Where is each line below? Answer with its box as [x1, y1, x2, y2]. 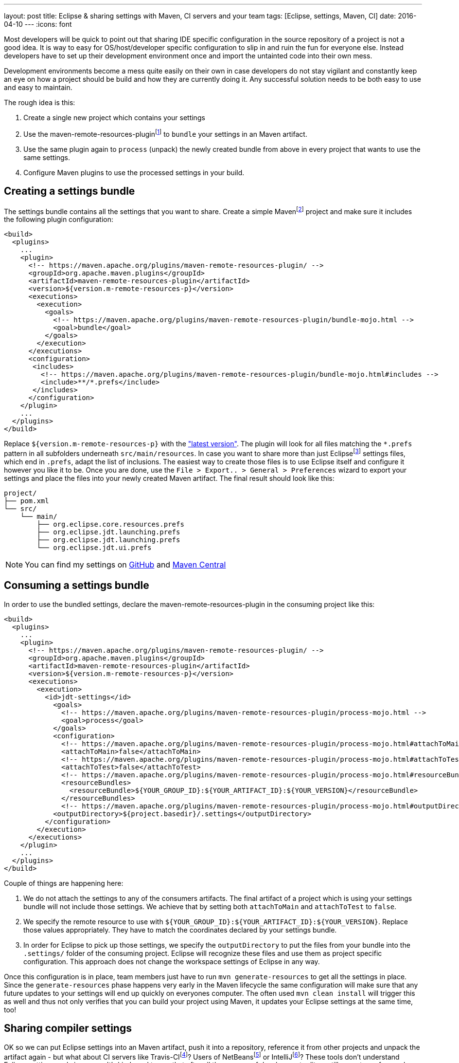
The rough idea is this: [4, 98, 75, 107]
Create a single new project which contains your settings [23, 113, 205, 122]
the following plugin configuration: [4, 215, 114, 224]
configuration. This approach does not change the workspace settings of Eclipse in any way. [23, 957, 320, 966]
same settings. [23, 153, 70, 162]
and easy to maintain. [4, 83, 72, 92]
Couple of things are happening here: [4, 879, 124, 887]
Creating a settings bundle [4, 185, 135, 198]
